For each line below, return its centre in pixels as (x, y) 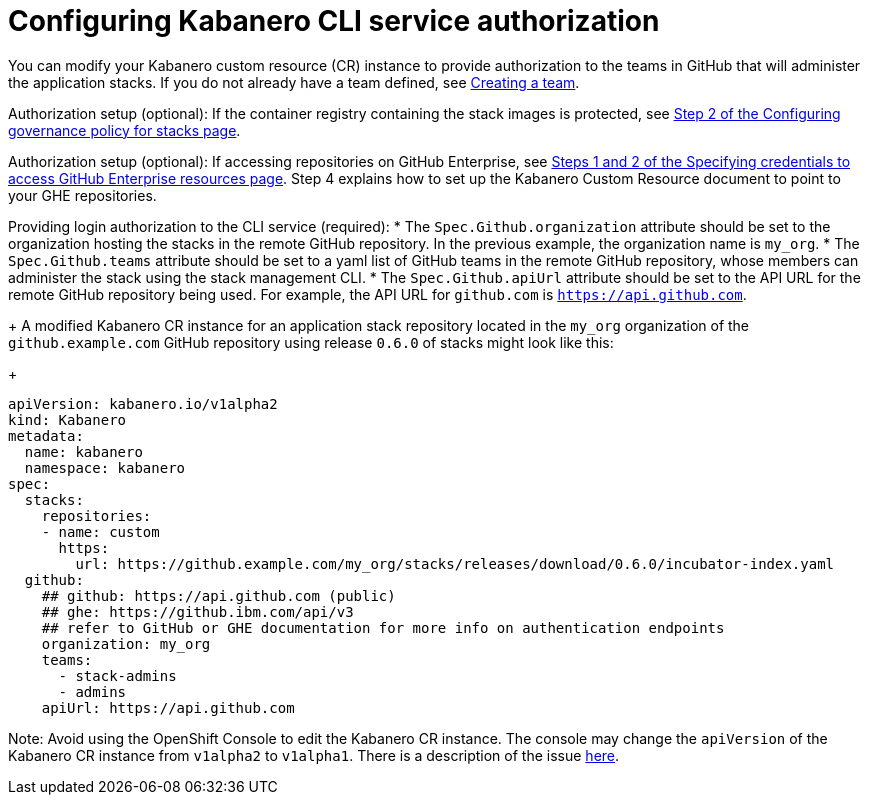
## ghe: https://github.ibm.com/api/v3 (197, 611)
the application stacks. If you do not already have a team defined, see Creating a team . (294, 82)
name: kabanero (83, 451)
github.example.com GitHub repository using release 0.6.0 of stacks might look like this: (311, 342)
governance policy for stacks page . (124, 130)
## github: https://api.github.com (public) (218, 595)
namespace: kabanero (105, 467)
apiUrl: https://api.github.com (168, 707)
